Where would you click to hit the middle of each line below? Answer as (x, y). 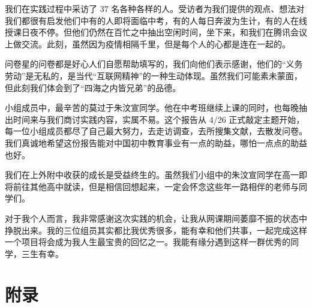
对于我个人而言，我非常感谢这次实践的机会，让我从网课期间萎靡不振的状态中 (156, 218)
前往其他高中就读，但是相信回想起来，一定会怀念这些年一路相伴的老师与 (156, 186)
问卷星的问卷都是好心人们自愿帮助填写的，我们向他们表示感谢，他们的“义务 (154, 64)
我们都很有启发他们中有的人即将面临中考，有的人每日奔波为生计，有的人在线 (156, 20)
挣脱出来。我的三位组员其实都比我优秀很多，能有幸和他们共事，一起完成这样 (156, 230)
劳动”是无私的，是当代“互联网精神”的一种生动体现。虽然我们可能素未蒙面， (154, 75)
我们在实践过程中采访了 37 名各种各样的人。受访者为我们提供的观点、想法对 (155, 8)
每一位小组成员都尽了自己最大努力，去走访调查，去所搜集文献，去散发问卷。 (156, 131)
